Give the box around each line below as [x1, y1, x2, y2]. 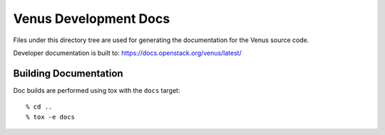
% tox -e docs [26, 113, 75, 121]
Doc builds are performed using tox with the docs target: [13, 86, 180, 94]
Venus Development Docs [13, 11, 170, 26]
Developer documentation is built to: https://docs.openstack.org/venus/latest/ [13, 49, 242, 57]
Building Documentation [13, 67, 124, 79]
